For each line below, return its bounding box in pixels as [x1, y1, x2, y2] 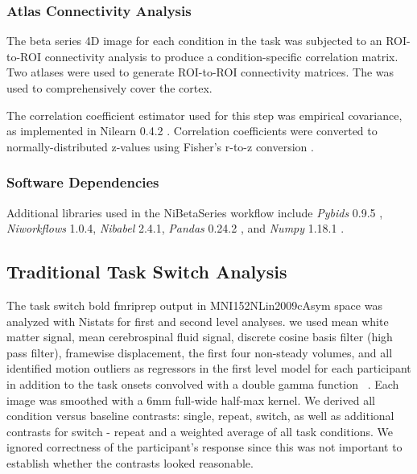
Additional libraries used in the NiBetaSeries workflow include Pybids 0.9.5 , [6, 204, 383, 221]
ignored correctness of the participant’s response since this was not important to [6, 439, 403, 455]
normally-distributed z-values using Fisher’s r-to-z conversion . [6, 138, 314, 155]
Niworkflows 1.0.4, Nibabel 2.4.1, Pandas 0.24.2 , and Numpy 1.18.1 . [6, 220, 345, 237]
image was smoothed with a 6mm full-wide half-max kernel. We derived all [6, 391, 375, 408]
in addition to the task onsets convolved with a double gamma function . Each [6, 375, 399, 392]
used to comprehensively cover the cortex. [6, 80, 213, 96]
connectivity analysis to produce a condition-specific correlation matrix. [44, 47, 398, 64]
